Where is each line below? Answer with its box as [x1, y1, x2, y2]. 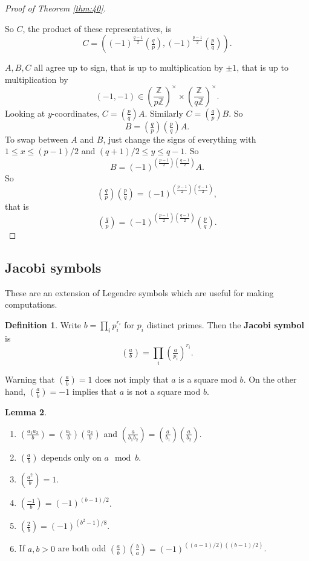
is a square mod [178, 372, 237, 385]
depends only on [41, 450, 102, 463]
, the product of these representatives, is [22, 22, 172, 34]
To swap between [5, 132, 68, 145]
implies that [72, 384, 117, 397]
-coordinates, [51, 106, 100, 119]
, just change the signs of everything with [103, 132, 256, 145]
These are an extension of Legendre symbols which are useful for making [5, 286, 274, 299]
